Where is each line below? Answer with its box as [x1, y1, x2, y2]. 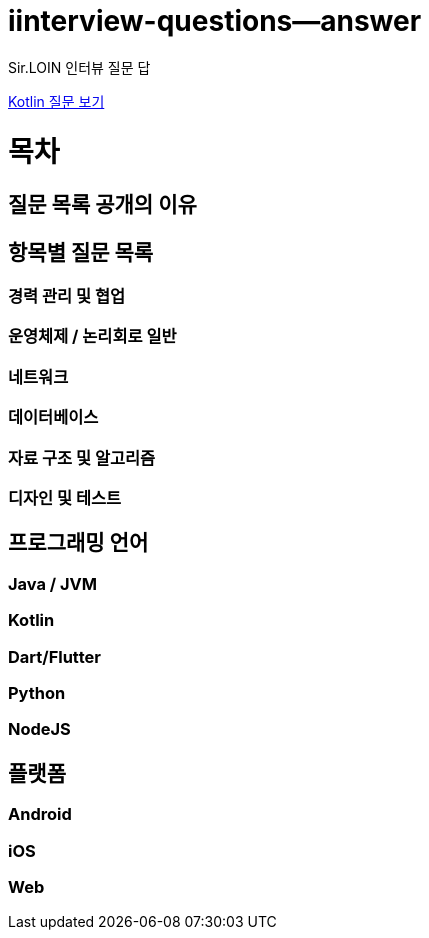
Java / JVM [8, 573, 98, 594]
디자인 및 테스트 [8, 487, 122, 508]
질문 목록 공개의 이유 [8, 192, 197, 218]
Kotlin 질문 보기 [8, 92, 105, 110]
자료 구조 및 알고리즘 [8, 447, 156, 468]
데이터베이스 [8, 407, 99, 428]
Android [8, 804, 72, 825]
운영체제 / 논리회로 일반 [8, 326, 177, 347]
